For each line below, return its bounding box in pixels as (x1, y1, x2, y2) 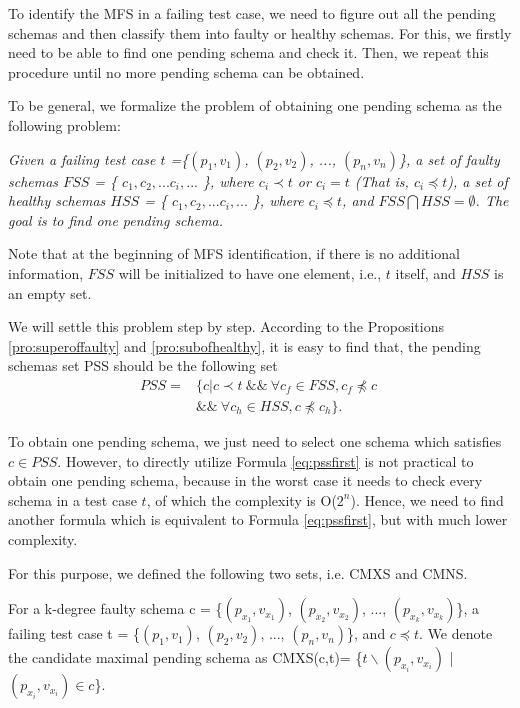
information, (8, 262, 84, 283)
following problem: (8, 114, 121, 135)
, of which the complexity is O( (146, 489, 337, 510)
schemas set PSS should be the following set (8, 355, 278, 376)
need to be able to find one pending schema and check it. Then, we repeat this (8, 42, 489, 63)
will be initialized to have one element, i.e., (118, 262, 382, 283)
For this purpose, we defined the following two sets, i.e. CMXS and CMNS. (8, 562, 468, 583)
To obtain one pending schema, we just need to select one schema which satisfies (8, 430, 502, 451)
